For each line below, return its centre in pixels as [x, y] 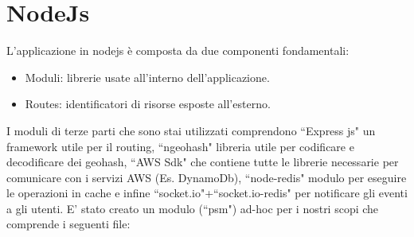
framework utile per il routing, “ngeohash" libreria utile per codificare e [180, 146]
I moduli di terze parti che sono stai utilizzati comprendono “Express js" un [191, 130]
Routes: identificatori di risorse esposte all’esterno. [148, 104]
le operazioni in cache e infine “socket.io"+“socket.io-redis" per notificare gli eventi [207, 193]
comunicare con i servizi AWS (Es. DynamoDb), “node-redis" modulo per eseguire [207, 177]
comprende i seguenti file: [68, 224]
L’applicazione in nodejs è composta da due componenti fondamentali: [178, 51]
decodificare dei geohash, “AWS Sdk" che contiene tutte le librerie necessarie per [203, 162]
